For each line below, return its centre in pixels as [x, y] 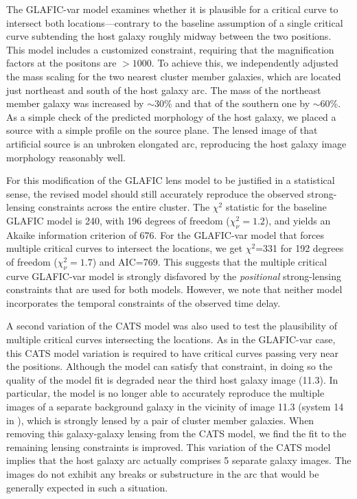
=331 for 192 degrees [300, 248]
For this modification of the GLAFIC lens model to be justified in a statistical [171, 180]
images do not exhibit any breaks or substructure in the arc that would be [163, 474]
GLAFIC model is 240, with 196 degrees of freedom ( [118, 220]
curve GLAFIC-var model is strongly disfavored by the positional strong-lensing [174, 276]
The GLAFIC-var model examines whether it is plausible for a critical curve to [172, 9]
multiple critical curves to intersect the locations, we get [125, 248]
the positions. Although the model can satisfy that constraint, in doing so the [169, 366]
